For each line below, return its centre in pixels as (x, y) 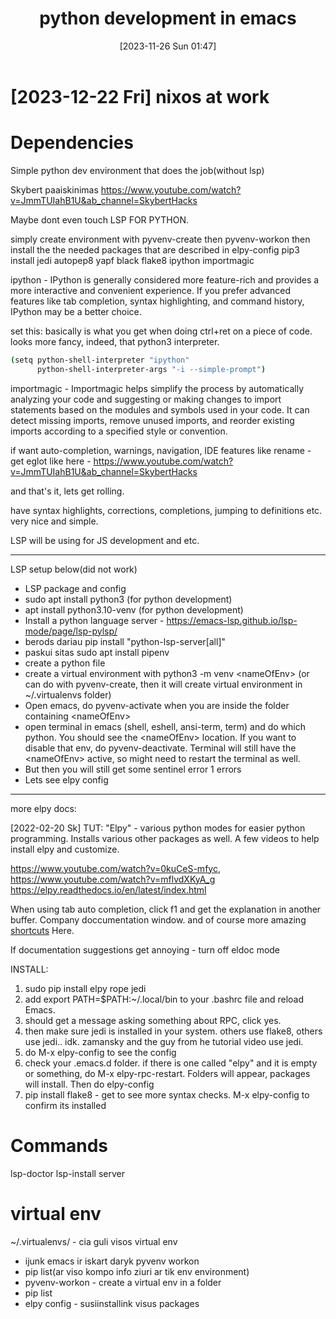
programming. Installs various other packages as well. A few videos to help (165, 838)
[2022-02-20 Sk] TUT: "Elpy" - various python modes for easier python (158, 828)
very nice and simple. (54, 521)
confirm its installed (65, 1105)
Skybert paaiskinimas (54, 189)
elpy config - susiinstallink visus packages (112, 1303)
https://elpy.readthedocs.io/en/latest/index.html (108, 889)
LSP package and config (75, 588)
